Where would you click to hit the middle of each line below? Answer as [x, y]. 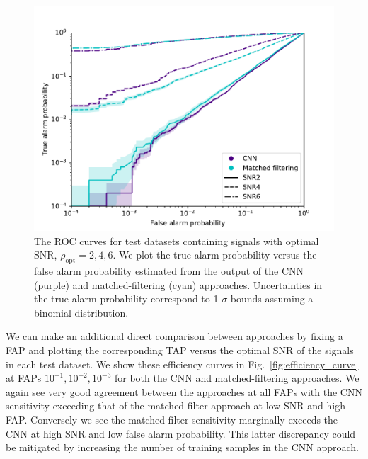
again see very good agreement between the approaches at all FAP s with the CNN [184, 391]
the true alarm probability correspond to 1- [128, 299]
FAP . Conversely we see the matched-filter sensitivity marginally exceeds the [172, 419]
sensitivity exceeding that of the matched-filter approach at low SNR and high [176, 406]
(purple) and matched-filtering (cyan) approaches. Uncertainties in [178, 284]
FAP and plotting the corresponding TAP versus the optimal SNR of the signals [180, 350]
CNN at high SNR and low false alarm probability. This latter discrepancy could [181, 433]
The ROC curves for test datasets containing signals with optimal [177, 240]
